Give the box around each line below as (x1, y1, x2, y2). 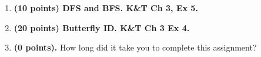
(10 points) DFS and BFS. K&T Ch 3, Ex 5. (14, 2, 198, 14)
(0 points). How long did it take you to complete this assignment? (14, 41, 257, 53)
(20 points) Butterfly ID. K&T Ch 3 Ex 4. (14, 21, 190, 33)
